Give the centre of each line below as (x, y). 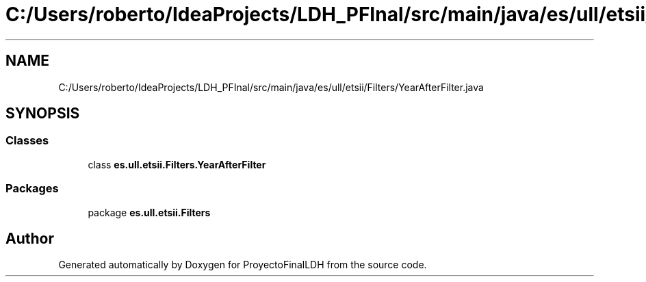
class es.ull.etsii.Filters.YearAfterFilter (177, 164)
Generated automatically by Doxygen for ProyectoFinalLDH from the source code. (243, 265)
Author (30, 238)
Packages (32, 189)
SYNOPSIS (43, 114)
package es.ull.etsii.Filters (149, 212)
